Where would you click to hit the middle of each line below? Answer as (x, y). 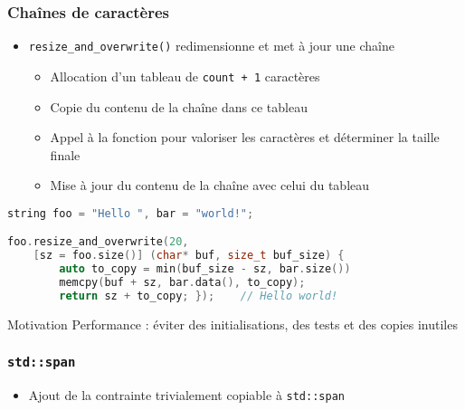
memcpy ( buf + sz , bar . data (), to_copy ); (182, 283)
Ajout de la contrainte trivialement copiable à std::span (186, 395)
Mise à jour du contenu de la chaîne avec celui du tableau (210, 185)
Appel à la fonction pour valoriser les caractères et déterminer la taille (245, 137)
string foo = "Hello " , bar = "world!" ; (131, 213)
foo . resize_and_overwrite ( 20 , (98, 242)
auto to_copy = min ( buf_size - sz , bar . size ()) (205, 269)
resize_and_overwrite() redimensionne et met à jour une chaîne (211, 46)
